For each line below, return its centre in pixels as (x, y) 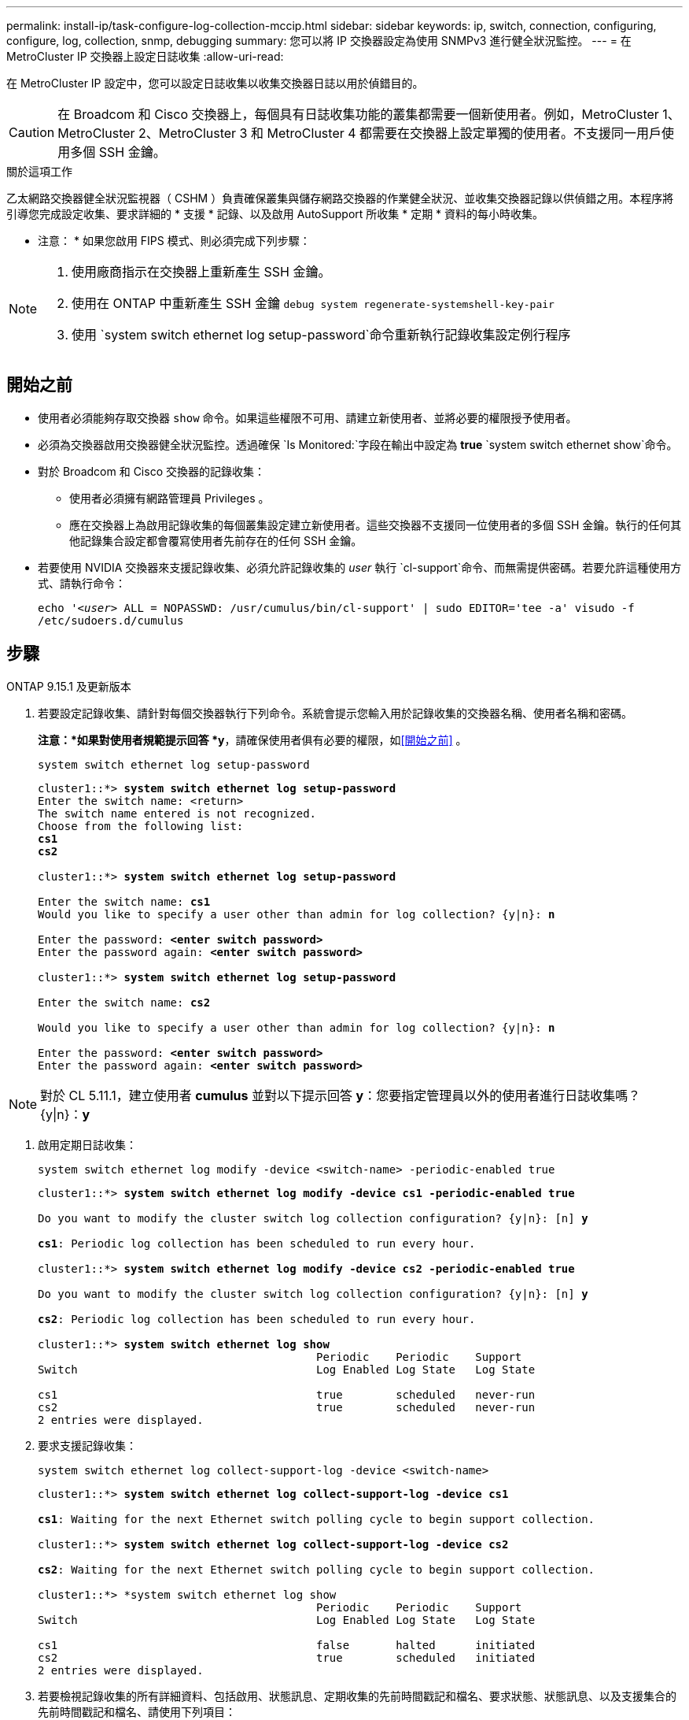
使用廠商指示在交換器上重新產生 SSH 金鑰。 (201, 272)
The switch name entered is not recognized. (177, 813)
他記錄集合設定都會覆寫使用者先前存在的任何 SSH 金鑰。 (216, 540)
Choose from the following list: (141, 826)
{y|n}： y (65, 1114)
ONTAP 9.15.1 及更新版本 (69, 686)
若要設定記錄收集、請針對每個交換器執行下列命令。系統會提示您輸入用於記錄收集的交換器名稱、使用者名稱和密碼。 (335, 713)
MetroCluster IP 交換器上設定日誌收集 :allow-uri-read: (145, 56)
